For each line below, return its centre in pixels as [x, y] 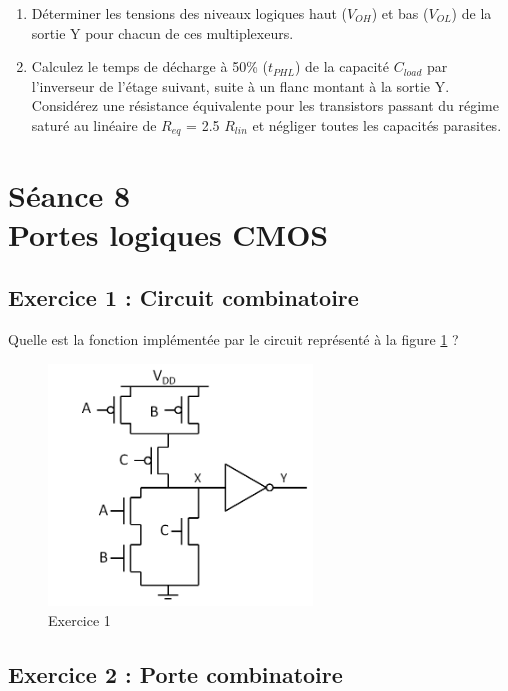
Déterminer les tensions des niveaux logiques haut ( [189, 13]
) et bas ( [400, 13]
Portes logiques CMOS [168, 233]
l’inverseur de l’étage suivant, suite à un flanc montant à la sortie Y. [240, 85]
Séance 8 [69, 194]
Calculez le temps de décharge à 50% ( [149, 66]
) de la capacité [341, 66]
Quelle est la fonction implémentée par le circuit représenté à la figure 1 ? [233, 339]
